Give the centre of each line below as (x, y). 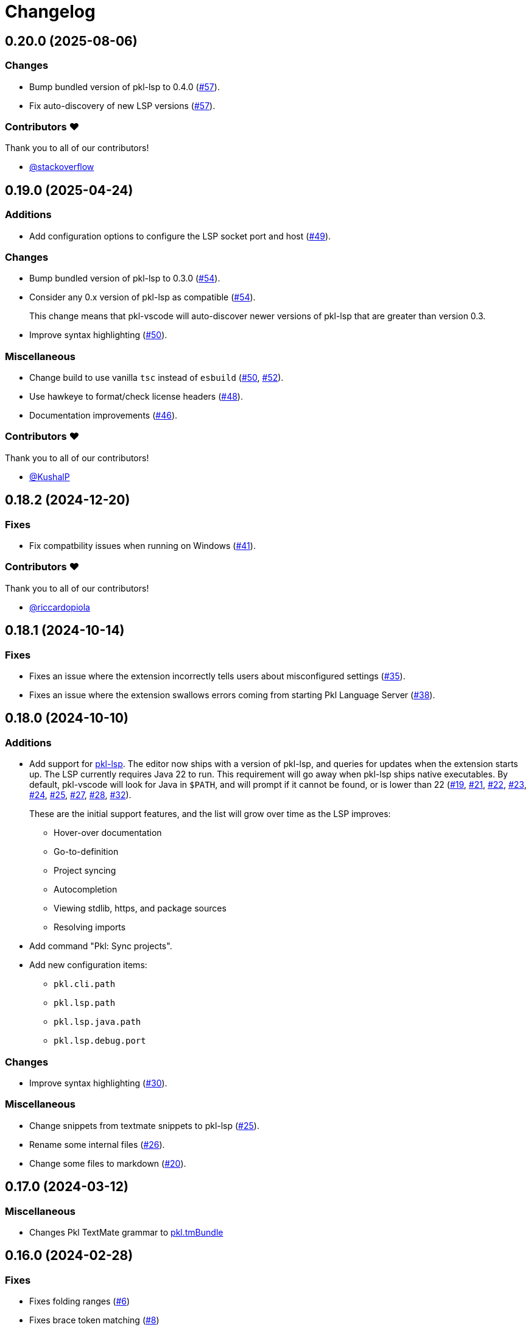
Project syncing (85, 871)
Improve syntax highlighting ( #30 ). (98, 1083)
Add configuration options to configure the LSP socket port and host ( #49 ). (180, 236)
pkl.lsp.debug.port (100, 1041)
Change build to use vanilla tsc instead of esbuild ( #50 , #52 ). (156, 378)
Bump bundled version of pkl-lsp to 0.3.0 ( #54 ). (125, 278)
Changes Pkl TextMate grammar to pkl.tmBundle (126, 1232)
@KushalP (50, 476)
